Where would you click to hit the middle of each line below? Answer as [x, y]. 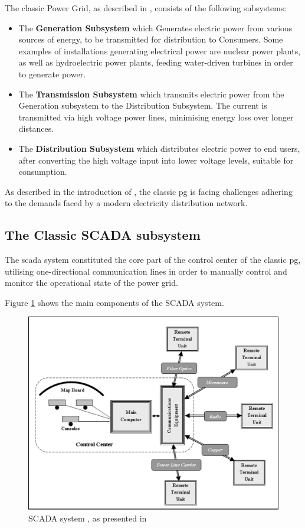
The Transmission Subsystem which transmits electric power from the [151, 94]
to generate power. [52, 74]
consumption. [43, 172]
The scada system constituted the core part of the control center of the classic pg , [153, 260]
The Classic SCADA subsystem [103, 235]
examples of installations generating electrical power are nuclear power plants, [160, 50]
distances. [36, 128]
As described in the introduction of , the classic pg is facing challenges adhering [149, 191]
